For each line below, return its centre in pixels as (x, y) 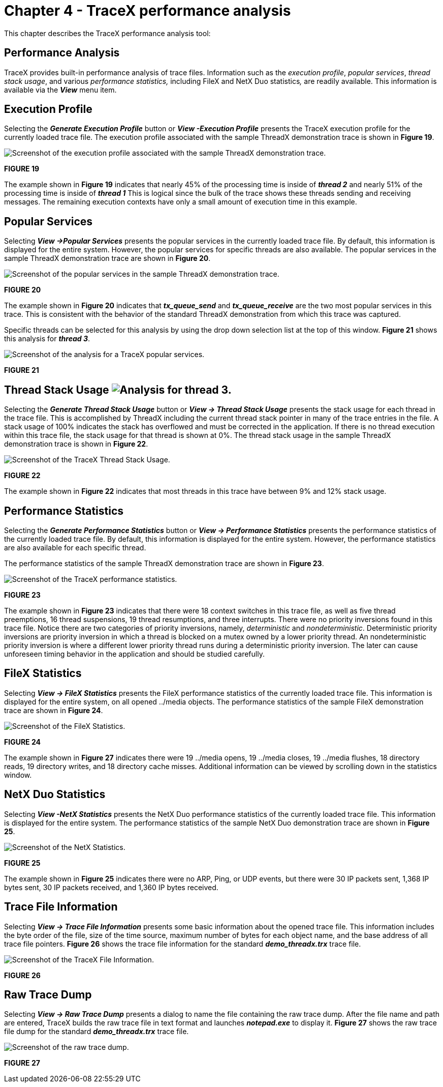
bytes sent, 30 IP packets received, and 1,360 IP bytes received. (111, 887)
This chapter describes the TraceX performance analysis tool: (107, 33)
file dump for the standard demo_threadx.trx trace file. (97, 1032)
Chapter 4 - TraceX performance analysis (148, 11)
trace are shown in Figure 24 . (54, 710)
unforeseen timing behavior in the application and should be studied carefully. (134, 654)
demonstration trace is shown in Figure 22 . (76, 444)
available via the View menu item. (60, 90)
